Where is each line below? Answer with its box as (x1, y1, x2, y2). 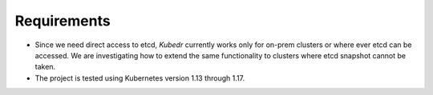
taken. (34, 62, 56, 72)
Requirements (14, 12, 111, 30)
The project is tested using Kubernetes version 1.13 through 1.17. (34, 73, 245, 83)
